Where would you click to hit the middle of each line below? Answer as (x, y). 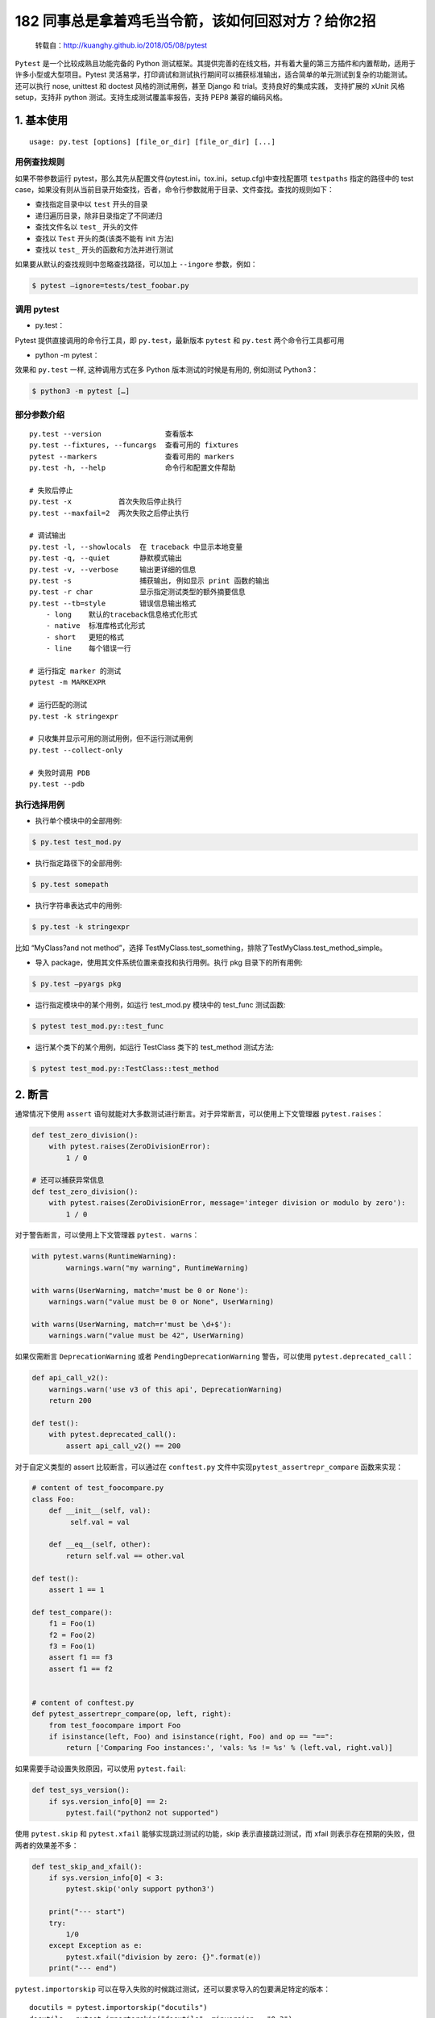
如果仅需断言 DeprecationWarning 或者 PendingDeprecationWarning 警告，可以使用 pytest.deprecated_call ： (214, 1357)
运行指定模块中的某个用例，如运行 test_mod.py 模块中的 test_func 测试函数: (160, 1005)
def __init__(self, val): (100, 1511)
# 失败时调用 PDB (60, 772)
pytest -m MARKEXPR (68, 682)
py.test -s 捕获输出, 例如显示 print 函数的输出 (149, 580)
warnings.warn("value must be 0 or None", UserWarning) (162, 1302)
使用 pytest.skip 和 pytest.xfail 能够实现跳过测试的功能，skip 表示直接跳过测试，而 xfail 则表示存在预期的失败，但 (215, 1834)
